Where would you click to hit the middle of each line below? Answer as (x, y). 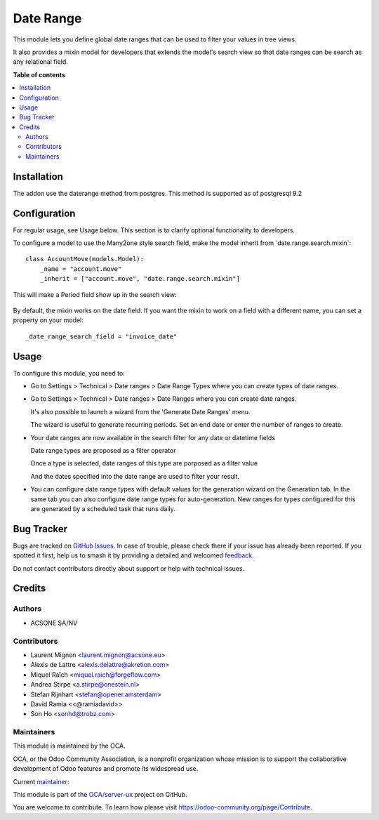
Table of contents (39, 74)
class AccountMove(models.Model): (85, 259)
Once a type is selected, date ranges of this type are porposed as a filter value (144, 463)
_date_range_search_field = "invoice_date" (101, 336)
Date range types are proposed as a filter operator (103, 451)
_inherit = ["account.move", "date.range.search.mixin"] (140, 279)
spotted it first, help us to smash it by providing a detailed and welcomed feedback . (133, 555)
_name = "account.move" (81, 269)
